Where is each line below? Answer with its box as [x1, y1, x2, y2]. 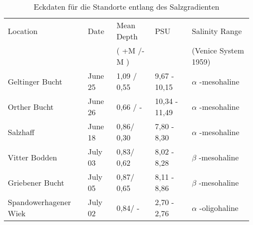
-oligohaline [199, 202, 238, 213]
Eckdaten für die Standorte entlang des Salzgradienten [34, 1, 219, 12]
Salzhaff [8, 126, 35, 138]
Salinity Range [192, 25, 242, 36]
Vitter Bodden [8, 151, 57, 163]
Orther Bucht [8, 101, 54, 112]
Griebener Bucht [8, 176, 64, 188]
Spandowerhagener [8, 196, 71, 208]
